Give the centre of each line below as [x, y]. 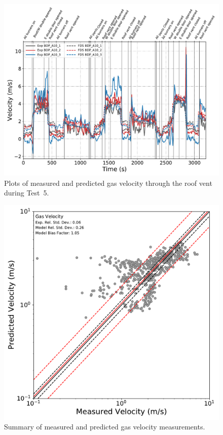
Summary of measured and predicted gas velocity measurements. [105, 427]
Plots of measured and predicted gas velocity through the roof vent [108, 183]
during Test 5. [27, 193]
